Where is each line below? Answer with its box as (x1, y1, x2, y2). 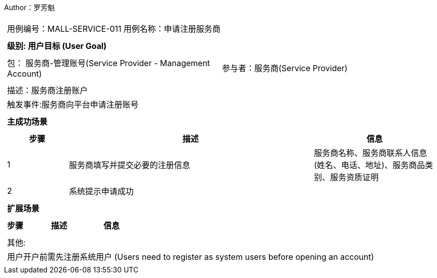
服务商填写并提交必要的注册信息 (69, 160, 190, 170)
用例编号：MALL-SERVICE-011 (7, 24, 122, 34)
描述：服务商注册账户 (7, 85, 88, 95)
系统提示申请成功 (69, 186, 134, 196)
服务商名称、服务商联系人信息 (314, 148, 427, 158)
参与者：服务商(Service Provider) (222, 63, 348, 73)
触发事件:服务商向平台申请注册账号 (7, 99, 139, 109)
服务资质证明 (330, 172, 379, 182)
